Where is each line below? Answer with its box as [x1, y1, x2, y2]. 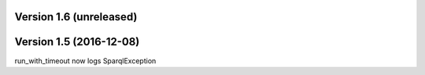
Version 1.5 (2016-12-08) [14, 35, 140, 48]
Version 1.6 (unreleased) [14, 10, 138, 23]
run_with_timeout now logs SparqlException [14, 55, 157, 66]
